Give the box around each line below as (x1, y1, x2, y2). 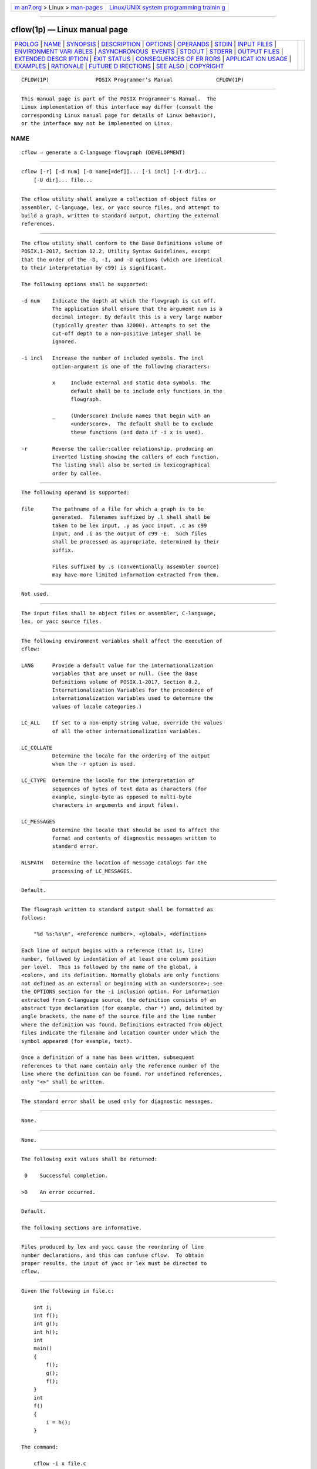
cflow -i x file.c (33, 1460, 87, 1467)
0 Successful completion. (24, 1172, 109, 1179)
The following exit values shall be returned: (21, 1156, 158, 1163)
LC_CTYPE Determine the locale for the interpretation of (21, 777, 195, 784)
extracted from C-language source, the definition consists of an (21, 997, 217, 1003)
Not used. (21, 591, 49, 598)
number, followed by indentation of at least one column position (21, 955, 217, 962)
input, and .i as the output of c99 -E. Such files (52, 531, 207, 537)
